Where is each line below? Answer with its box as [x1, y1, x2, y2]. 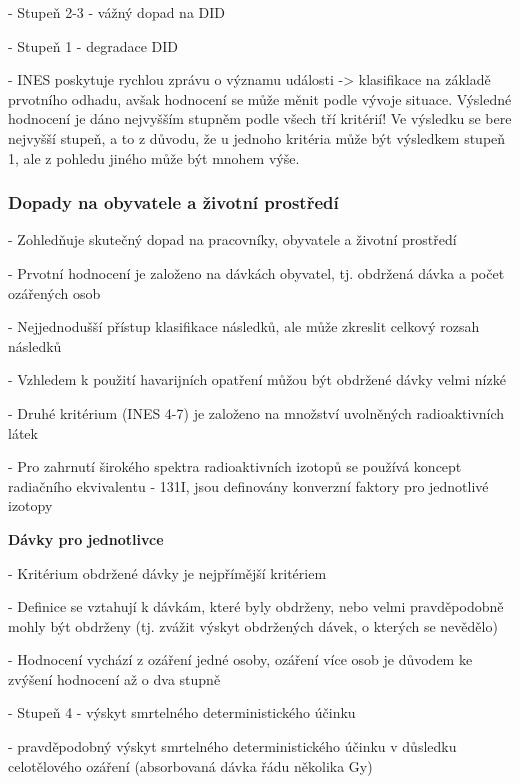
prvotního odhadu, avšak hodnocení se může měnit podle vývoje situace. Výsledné [8, 88, 512, 109]
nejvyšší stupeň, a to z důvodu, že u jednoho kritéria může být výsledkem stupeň [8, 127, 506, 148]
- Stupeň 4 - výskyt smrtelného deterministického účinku [8, 702, 356, 723]
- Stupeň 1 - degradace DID [8, 35, 178, 56]
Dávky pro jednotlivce [8, 528, 164, 549]
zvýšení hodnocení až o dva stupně [8, 668, 221, 689]
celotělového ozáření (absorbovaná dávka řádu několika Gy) [8, 755, 373, 776]
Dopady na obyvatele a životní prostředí [8, 190, 339, 215]
